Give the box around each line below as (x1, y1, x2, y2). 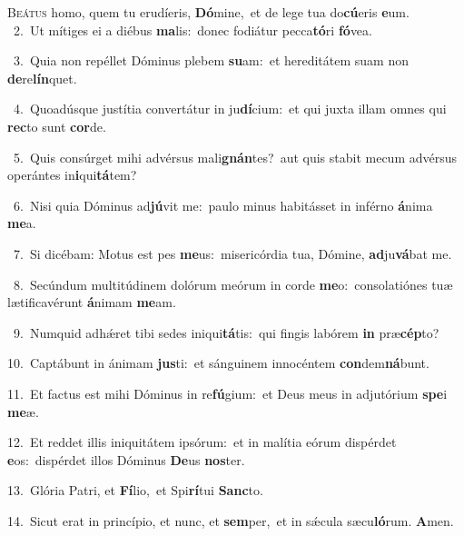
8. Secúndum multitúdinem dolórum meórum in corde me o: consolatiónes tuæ (13, 274, 453, 293)
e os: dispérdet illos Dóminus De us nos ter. (7, 450, 245, 469)
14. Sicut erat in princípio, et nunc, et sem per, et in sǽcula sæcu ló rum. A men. (7, 511, 454, 530)
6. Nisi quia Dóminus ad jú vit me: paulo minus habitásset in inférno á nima (13, 195, 433, 214)
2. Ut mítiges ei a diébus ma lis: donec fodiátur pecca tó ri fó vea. (13, 20, 372, 39)
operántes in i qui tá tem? (7, 165, 137, 184)
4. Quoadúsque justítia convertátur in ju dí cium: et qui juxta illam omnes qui (13, 99, 447, 118)
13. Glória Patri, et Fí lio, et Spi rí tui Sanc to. (7, 481, 263, 500)
